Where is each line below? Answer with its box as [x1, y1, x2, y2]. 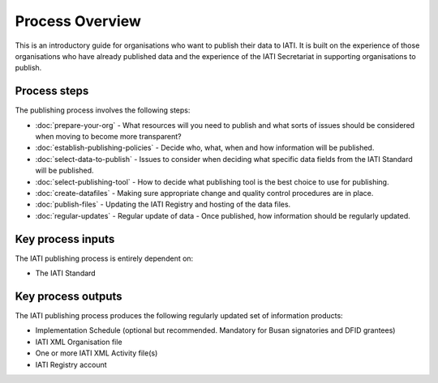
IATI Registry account [35, 360, 107, 369]
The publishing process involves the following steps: [15, 105, 191, 115]
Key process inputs [15, 232, 115, 246]
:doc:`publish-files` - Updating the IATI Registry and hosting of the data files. [35, 199, 291, 210]
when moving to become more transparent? [35, 132, 182, 142]
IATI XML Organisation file [35, 337, 122, 347]
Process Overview [15, 12, 142, 30]
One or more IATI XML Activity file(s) [35, 348, 158, 358]
